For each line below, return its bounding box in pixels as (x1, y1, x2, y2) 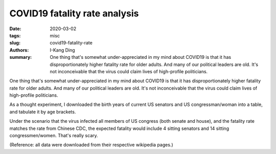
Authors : (9, 47, 29, 53)
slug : (9, 40, 20, 46)
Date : (9, 26, 21, 32)
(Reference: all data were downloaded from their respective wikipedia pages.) (9, 142, 173, 148)
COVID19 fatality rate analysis (9, 8, 139, 19)
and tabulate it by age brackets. (9, 108, 76, 115)
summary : (9, 54, 32, 60)
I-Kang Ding (50, 47, 75, 53)
